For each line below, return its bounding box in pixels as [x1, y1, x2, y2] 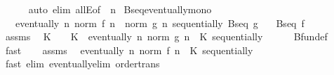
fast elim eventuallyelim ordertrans [5, 56, 160, 71]
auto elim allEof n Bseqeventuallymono [28, 2, 212, 16]
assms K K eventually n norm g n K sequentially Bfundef [5, 29, 328, 44]
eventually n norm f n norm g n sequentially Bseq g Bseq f [15, 15, 305, 30]
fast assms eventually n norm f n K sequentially [5, 42, 253, 57]
